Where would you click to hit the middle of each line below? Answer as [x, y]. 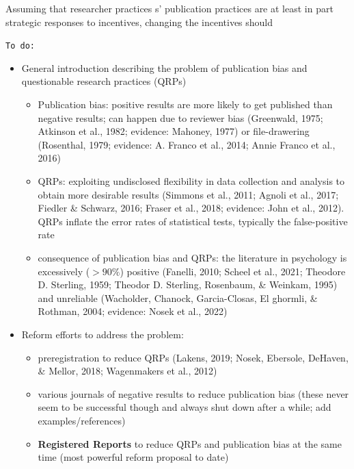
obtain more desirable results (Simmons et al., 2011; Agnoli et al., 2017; [188, 194]
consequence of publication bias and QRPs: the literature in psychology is [192, 257]
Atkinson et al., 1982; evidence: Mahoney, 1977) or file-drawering [174, 131]
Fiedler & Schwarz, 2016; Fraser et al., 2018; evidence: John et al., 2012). [191, 208]
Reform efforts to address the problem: [103, 334]
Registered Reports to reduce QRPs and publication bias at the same [190, 443]
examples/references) [82, 420]
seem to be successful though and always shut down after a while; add [185, 407]
